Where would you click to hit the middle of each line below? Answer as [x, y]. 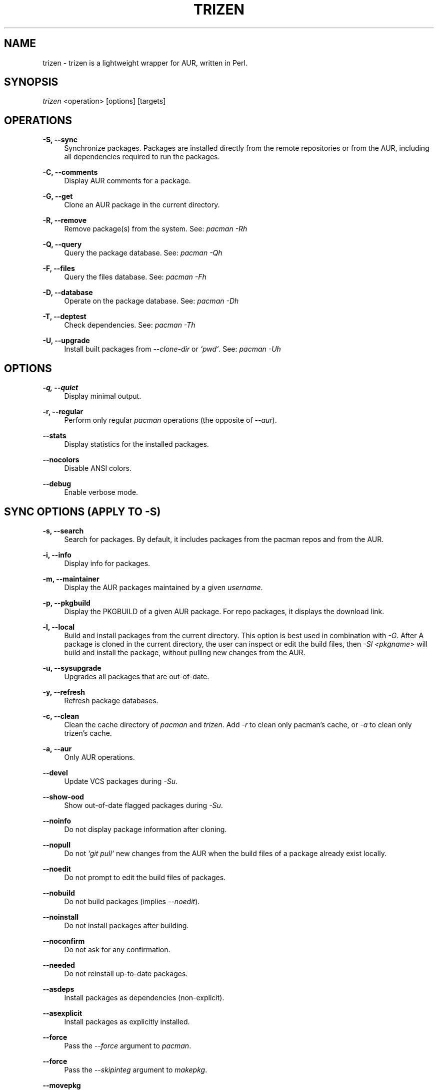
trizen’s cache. [88, 733]
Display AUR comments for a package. [127, 181]
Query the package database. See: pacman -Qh [143, 253]
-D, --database [68, 293]
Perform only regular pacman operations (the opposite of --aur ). [170, 420]
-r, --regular [63, 412]
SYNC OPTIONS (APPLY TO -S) [82, 511]
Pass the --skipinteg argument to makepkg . [136, 1069]
